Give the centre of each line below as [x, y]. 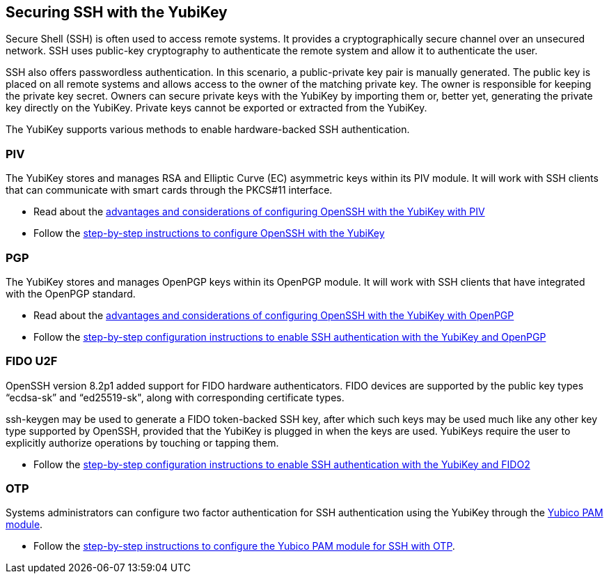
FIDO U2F [32, 361]
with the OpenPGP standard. [71, 293]
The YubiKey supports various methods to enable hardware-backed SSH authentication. [208, 130]
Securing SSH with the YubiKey [117, 12]
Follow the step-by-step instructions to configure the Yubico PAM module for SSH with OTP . [244, 546]
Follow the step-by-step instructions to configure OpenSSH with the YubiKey [209, 233]
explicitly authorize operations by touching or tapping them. [142, 442]
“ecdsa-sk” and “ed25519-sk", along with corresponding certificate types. [175, 397]
